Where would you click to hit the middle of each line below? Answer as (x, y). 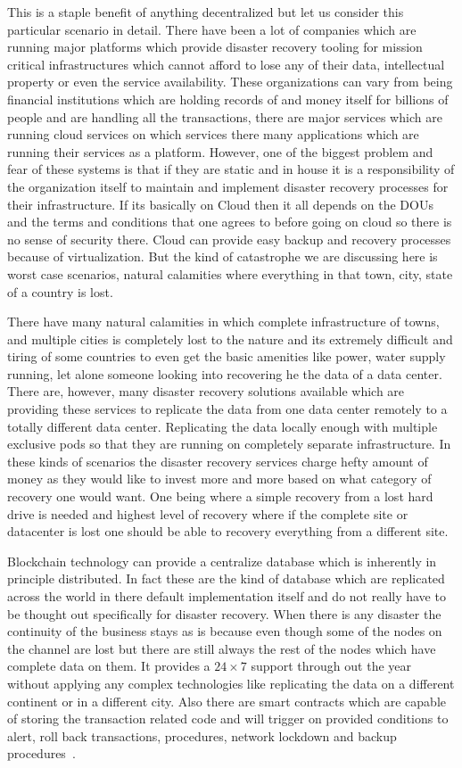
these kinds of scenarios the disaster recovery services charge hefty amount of (218, 461)
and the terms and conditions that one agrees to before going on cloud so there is (230, 222)
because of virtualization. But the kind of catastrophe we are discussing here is (223, 256)
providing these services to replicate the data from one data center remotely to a (227, 409)
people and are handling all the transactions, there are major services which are (225, 116)
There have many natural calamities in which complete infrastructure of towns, (223, 322)
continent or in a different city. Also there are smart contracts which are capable (227, 701)
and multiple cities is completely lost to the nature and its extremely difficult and (230, 339)
